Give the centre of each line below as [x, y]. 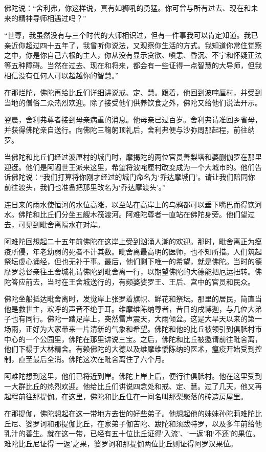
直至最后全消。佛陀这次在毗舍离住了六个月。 [93, 359]
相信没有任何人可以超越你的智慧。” [61, 75]
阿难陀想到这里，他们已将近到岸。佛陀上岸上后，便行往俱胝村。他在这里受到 [133, 376]
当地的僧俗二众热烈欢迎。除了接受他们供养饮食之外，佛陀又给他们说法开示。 [133, 102]
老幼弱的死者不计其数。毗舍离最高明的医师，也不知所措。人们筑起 [151, 251]
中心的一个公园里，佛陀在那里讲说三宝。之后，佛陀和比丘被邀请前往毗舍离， [133, 339]
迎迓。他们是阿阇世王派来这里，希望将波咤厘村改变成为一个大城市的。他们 [129, 167]
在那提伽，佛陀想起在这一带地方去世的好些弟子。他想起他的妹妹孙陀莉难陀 [129, 413]
